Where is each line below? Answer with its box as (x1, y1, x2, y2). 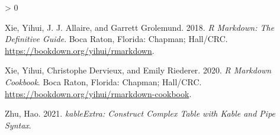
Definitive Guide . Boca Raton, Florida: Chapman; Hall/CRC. (5, 33, 228, 45)
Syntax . (5, 118, 31, 131)
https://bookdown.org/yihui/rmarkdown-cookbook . (5, 87, 192, 99)
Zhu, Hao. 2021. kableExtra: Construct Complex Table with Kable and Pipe (5, 107, 276, 120)
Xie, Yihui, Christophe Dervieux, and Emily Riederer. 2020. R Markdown (5, 64, 272, 76)
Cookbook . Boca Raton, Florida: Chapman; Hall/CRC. (5, 75, 202, 88)
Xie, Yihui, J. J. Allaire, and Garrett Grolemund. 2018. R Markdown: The (5, 21, 275, 33)
